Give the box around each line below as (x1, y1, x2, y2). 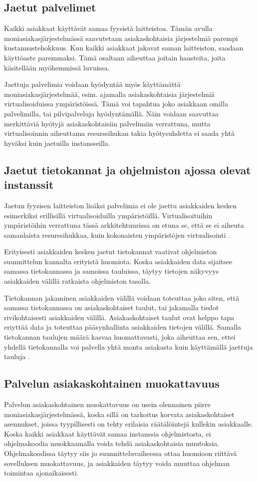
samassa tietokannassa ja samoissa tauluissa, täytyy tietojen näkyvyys (4, 266, 219, 276)
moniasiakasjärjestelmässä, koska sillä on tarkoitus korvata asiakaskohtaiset (4, 409, 235, 419)
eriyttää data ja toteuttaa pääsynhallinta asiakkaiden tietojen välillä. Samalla (4, 322, 242, 332)
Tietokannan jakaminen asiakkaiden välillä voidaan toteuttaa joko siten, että (4, 292, 240, 303)
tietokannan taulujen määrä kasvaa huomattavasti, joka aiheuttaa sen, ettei (4, 332, 236, 342)
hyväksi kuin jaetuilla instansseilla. (4, 137, 110, 148)
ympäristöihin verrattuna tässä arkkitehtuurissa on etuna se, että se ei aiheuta (4, 220, 244, 230)
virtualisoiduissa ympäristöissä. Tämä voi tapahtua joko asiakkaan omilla (4, 98, 229, 109)
